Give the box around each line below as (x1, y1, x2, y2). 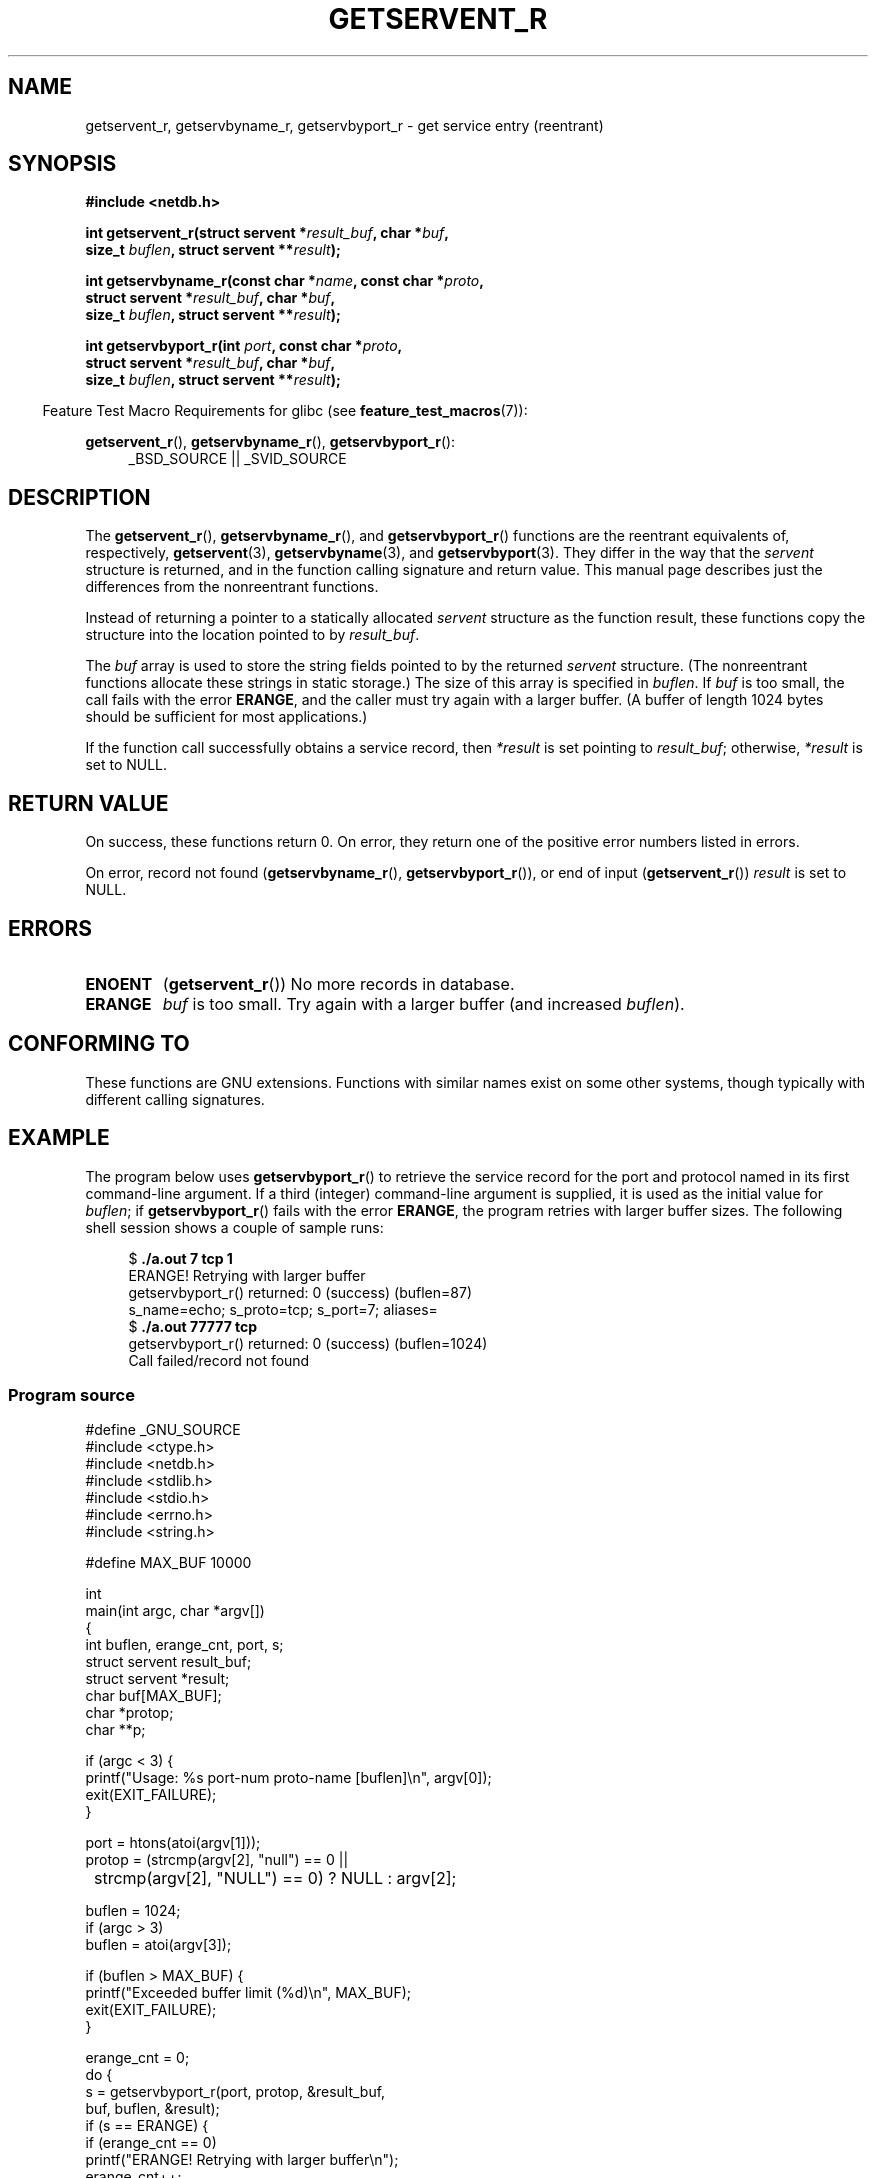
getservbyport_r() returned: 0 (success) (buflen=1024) (128, 1334, 488, 1352)
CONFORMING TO (8, 1031, 190, 1057)
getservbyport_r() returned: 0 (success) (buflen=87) (128, 1283, 473, 1301)
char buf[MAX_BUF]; (85, 1687, 222, 1705)
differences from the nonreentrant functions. (85, 578, 379, 596)
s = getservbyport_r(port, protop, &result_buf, (85, 2083, 386, 2101)
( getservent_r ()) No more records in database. (162, 973, 515, 994)
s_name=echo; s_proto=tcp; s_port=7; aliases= (128, 1300, 438, 1318)
